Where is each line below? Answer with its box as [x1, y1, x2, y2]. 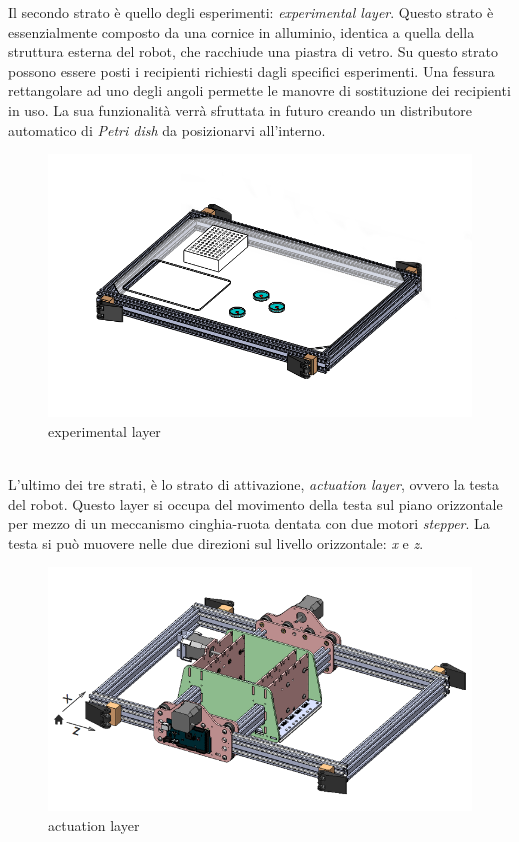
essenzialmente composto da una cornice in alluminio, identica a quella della [8, 21, 475, 42]
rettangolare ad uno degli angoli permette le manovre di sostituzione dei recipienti [8, 80, 511, 101]
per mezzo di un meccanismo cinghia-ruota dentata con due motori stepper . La [8, 513, 490, 534]
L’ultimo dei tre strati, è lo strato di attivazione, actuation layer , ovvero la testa [8, 474, 499, 495]
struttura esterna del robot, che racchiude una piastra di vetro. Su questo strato [8, 41, 498, 62]
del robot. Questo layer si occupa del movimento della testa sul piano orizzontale [8, 493, 503, 514]
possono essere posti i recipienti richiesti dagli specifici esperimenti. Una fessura [8, 60, 495, 81]
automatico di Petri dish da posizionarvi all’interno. [8, 119, 326, 140]
